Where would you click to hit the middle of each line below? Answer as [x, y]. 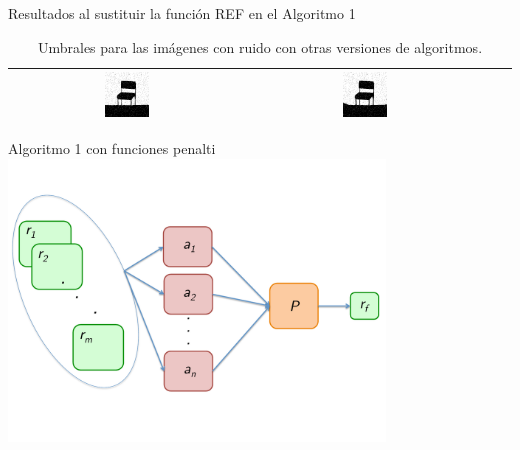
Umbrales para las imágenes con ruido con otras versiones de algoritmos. [260, 46]
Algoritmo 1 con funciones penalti [112, 148]
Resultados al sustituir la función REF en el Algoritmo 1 [182, 13]
